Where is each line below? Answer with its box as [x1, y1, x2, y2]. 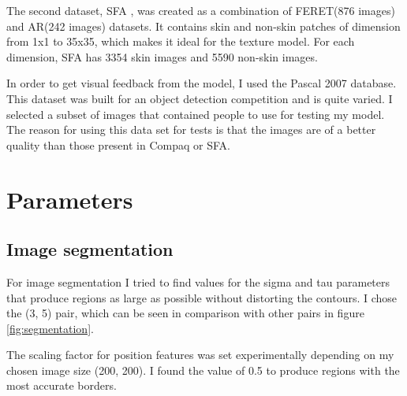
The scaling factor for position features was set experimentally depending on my [6, 346, 394, 363]
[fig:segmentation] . [6, 320, 94, 336]
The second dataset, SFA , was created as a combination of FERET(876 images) [6, 2, 395, 18]
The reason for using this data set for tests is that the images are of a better [6, 121, 376, 138]
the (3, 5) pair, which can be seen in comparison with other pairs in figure [6, 305, 364, 321]
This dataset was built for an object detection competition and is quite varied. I [6, 90, 393, 106]
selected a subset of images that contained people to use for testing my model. [6, 105, 385, 122]
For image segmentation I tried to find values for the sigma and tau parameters [6, 273, 390, 290]
